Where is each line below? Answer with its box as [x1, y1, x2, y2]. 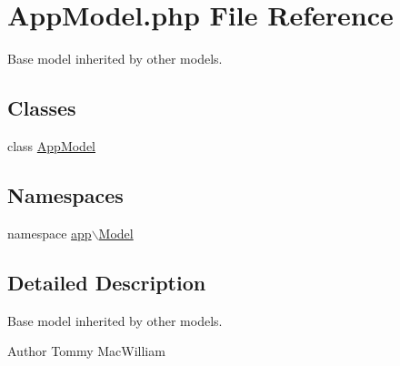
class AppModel [7, 136, 96, 155]
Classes [7, 94, 76, 122]
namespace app [7, 223, 92, 242]
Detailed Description [7, 268, 206, 296]
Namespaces [7, 180, 124, 208]
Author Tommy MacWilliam [7, 341, 165, 361]
